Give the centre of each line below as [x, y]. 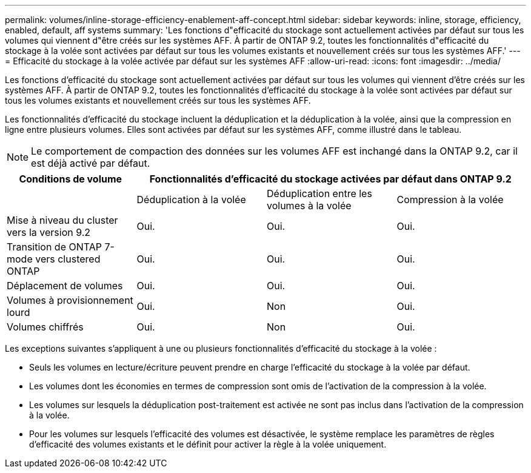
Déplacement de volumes [65, 286]
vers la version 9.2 [49, 232]
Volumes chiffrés [45, 327]
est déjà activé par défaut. [91, 163]
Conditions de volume [71, 179]
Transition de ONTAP [54, 247]
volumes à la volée [309, 206]
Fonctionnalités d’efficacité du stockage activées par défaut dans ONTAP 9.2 [330, 179]
